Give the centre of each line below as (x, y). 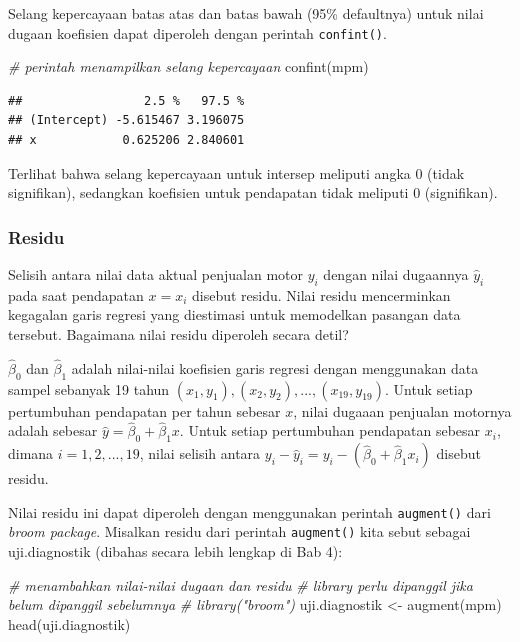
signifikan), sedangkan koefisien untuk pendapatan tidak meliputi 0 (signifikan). (253, 192)
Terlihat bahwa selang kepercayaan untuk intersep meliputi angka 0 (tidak (236, 172)
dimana (31, 453)
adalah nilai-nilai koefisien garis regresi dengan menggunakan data (275, 367)
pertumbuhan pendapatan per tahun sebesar (144, 410)
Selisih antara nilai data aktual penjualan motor (155, 274)
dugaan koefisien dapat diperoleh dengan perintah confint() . (197, 32)
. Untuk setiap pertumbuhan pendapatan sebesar (330, 430)
